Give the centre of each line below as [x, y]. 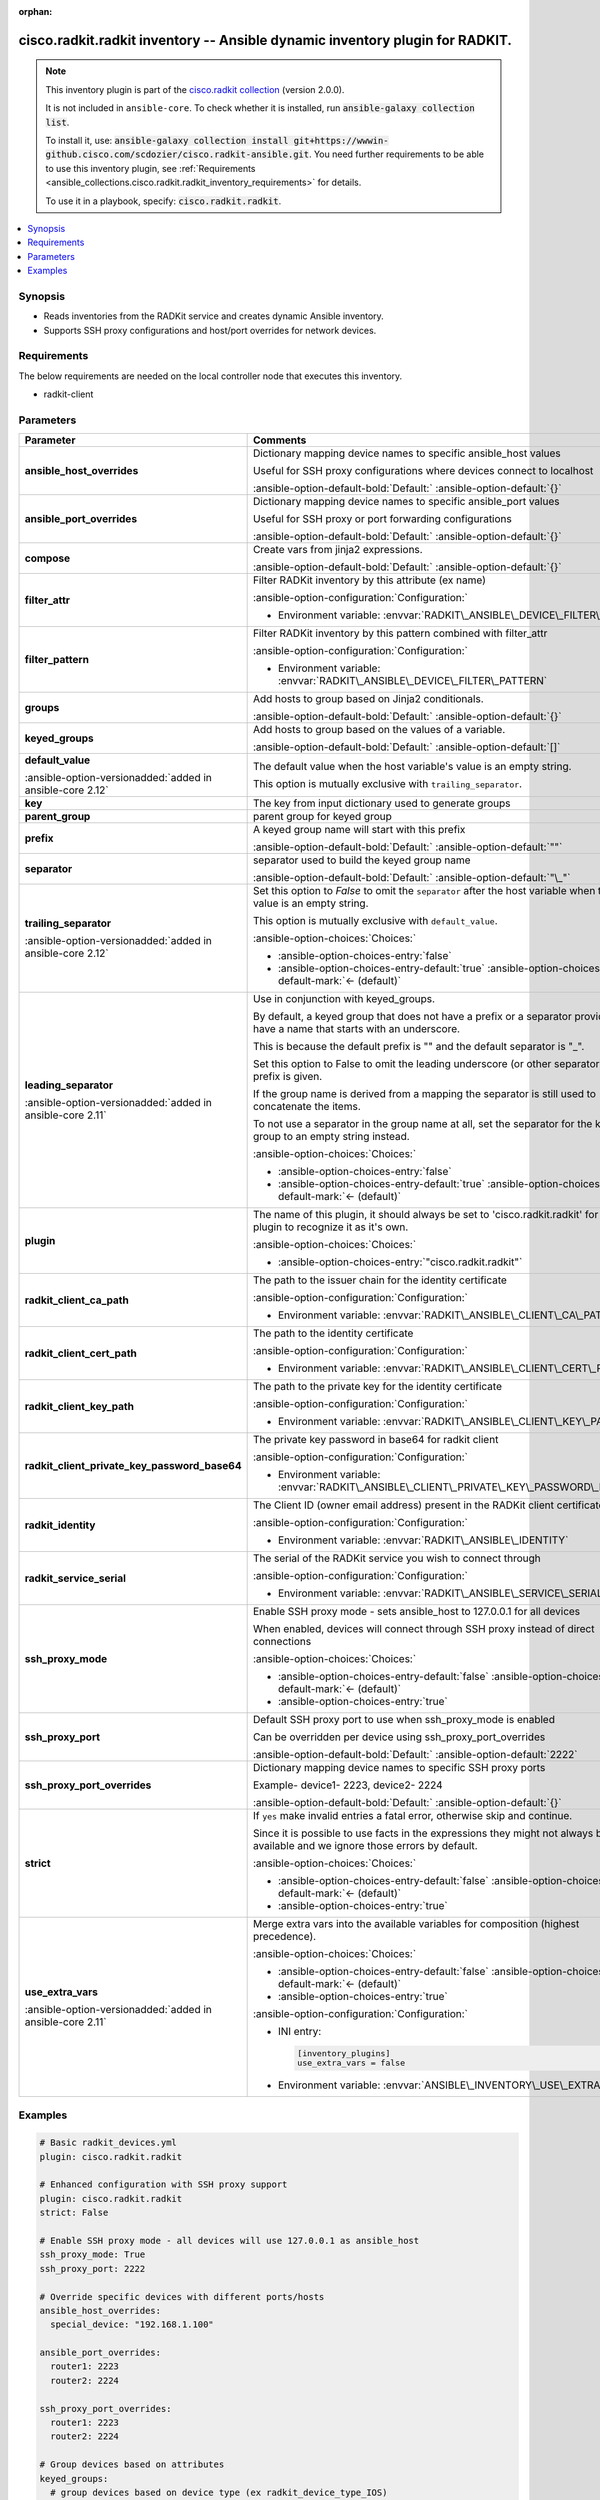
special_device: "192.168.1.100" [132, 2324]
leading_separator [69, 1085]
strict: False [74, 2213]
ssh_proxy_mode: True [92, 2254]
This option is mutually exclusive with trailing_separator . [387, 784]
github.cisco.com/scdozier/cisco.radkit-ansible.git [177, 154]
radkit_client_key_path [79, 1407]
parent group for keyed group [322, 817]
